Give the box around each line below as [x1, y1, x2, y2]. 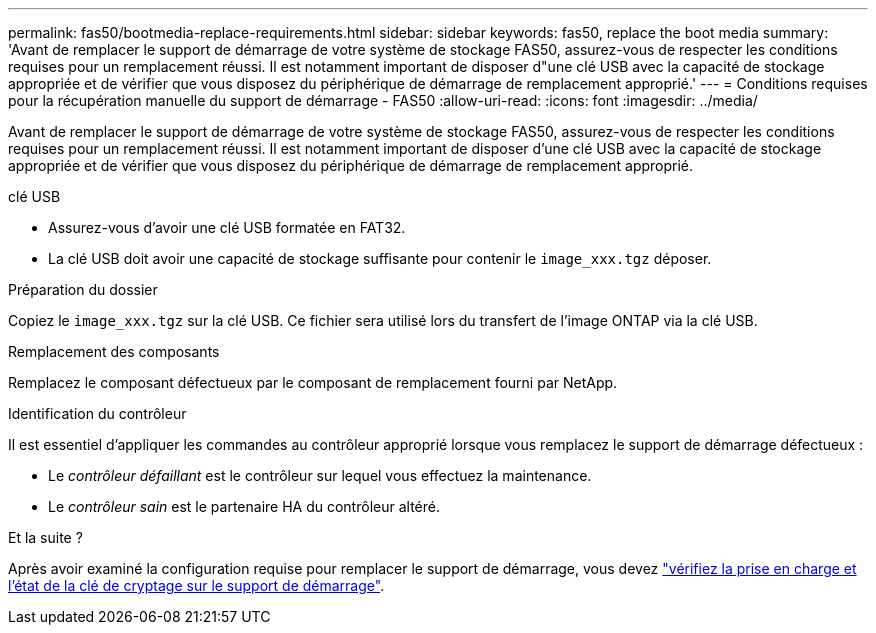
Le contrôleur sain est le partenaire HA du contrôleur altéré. [48, 498, 440, 515]
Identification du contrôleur [8, 405, 187, 422]
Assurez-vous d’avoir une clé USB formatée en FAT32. [48, 219, 406, 236]
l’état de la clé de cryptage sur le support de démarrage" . [8, 577, 385, 594]
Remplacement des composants [8, 343, 220, 360]
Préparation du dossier [8, 281, 158, 298]
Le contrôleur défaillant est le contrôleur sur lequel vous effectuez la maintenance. [48, 467, 592, 484]
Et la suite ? [8, 529, 83, 546]
